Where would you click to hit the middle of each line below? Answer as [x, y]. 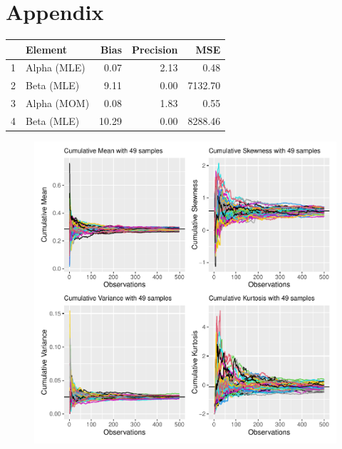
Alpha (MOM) [58, 103]
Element [46, 49]
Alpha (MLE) [56, 67]
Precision [155, 49]
